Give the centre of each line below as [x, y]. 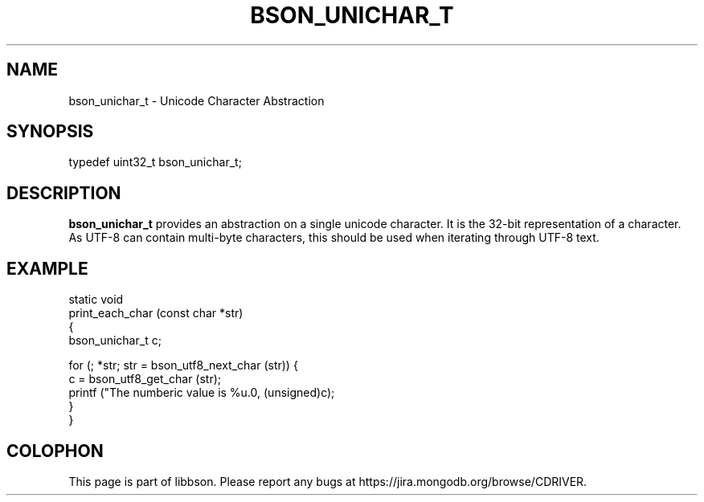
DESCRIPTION [64, 193]
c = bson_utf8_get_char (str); [145, 379]
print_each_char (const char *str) [156, 313]
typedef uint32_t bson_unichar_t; [155, 162]
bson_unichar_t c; [115, 341]
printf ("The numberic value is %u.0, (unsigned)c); [202, 393]
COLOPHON [55, 451]
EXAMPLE [47, 268]
